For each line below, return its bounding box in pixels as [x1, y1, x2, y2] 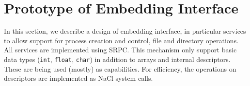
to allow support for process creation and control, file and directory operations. [4, 35, 239, 45]
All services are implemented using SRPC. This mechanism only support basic [4, 45, 237, 55]
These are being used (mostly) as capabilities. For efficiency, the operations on [4, 63, 236, 74]
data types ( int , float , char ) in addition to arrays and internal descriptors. [4, 54, 231, 64]
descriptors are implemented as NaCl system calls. [4, 73, 153, 83]
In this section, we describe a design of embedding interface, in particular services [4, 26, 246, 36]
